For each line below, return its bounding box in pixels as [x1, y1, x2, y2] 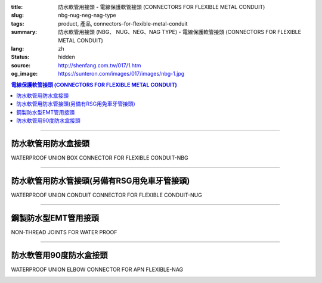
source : [11, 61, 31, 69]
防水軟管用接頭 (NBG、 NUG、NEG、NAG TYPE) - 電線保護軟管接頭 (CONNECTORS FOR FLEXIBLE [58, 29, 301, 36]
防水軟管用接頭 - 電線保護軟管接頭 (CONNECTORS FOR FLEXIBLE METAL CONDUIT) [58, 4, 265, 10]
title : [11, 4, 23, 10]
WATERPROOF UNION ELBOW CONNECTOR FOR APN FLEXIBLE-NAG [11, 266, 184, 273]
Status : [11, 54, 30, 61]
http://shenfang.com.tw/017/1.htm [58, 61, 141, 69]
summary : [11, 29, 38, 36]
